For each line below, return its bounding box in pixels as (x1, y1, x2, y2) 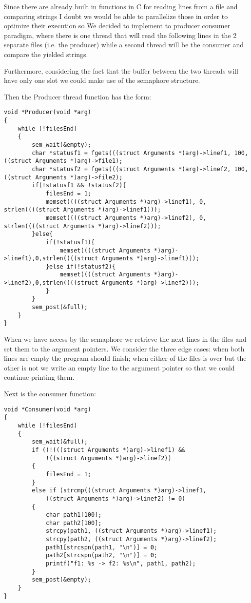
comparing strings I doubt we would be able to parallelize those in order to (4, 11, 228, 21)
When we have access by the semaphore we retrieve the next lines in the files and (4, 334, 247, 344)
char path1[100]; (45, 511, 102, 519)
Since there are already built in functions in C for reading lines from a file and (4, 1, 238, 11)
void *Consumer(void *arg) (4, 406, 91, 413)
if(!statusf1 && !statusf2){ (32, 182, 126, 189)
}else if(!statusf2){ (45, 263, 116, 270)
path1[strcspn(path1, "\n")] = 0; (45, 544, 157, 551)
